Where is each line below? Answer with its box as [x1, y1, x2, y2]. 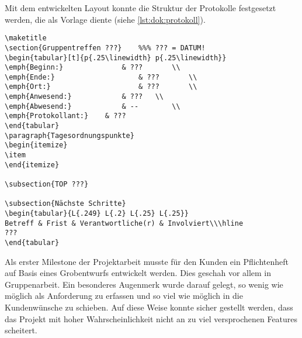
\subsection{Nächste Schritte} [5, 199, 126, 208]
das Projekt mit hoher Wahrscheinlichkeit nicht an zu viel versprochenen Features [5, 312, 298, 325]
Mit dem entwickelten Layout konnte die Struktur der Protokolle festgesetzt [5, 2, 276, 13]
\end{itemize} [5, 160, 60, 169]
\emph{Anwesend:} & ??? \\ [5, 92, 164, 101]
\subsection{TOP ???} [5, 180, 89, 189]
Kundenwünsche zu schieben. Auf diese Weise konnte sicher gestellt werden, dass [5, 301, 293, 313]
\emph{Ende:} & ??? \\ [5, 73, 197, 81]
